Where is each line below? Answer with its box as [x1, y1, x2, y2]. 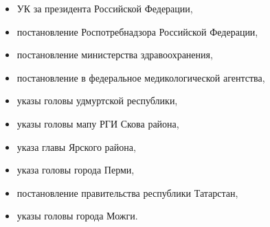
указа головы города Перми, [16, 163, 135, 177]
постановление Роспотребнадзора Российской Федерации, [16, 24, 258, 38]
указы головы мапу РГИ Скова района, [16, 116, 179, 130]
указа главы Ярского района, [16, 139, 136, 154]
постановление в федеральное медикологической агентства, [16, 70, 265, 84]
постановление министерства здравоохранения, [16, 47, 213, 62]
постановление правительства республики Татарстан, [16, 185, 238, 200]
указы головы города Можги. [16, 208, 138, 223]
